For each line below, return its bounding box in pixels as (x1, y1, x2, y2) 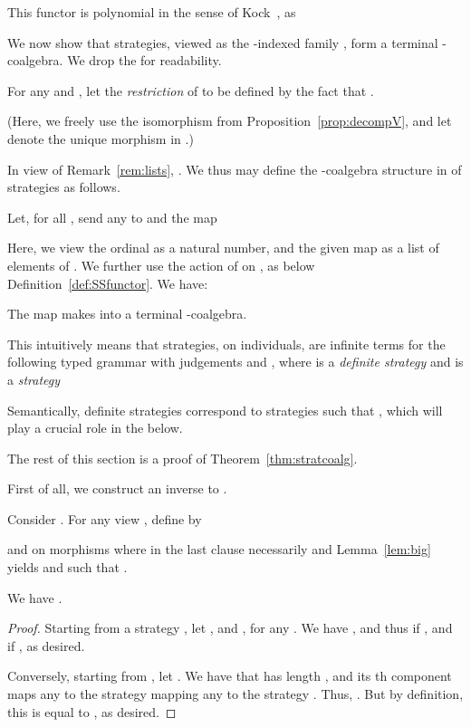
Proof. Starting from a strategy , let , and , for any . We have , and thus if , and (7, 618, 453, 637)
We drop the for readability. (67, 51, 222, 70)
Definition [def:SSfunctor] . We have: (7, 273, 208, 292)
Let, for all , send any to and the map (7, 207, 217, 226)
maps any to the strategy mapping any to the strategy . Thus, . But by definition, (7, 684, 464, 703)
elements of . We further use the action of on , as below (7, 255, 315, 274)
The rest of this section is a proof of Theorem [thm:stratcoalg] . (7, 448, 358, 467)
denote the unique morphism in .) (7, 129, 194, 148)
